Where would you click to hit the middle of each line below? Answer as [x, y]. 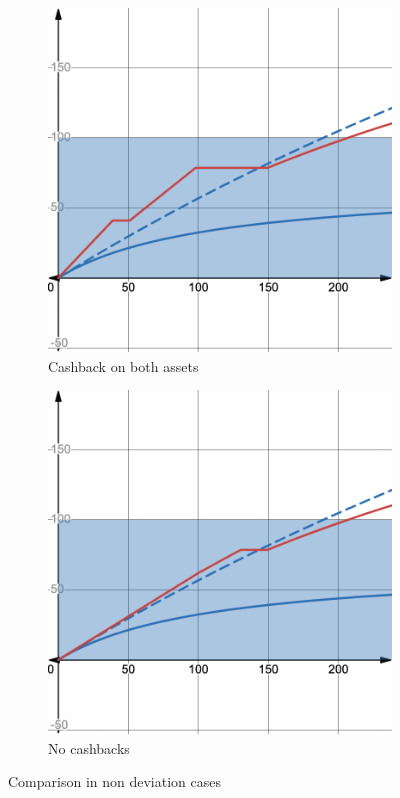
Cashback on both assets [123, 365]
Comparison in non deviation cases [114, 781]
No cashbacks [89, 747]
